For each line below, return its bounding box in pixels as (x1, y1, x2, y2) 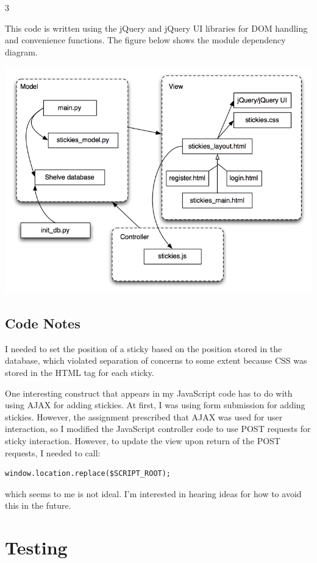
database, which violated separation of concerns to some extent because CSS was (5, 354, 307, 367)
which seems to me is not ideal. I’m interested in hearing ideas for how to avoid (5, 487, 302, 500)
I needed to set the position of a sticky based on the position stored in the (5, 342, 282, 355)
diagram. (5, 45, 38, 58)
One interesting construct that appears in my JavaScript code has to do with (5, 386, 293, 399)
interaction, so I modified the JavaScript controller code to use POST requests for (5, 422, 311, 435)
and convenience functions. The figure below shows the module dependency (5, 34, 286, 46)
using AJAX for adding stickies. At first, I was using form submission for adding (5, 398, 305, 411)
